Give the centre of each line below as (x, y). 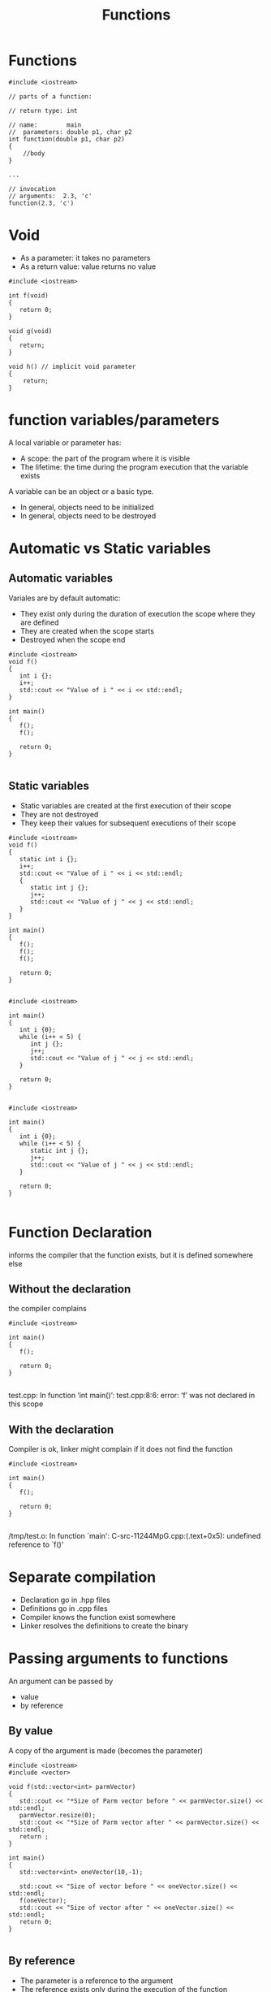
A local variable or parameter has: (65, 442)
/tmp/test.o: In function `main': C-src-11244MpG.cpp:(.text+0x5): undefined (135, 1536)
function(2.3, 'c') (41, 203)
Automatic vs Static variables (110, 548)
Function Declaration (80, 1232)
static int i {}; (49, 859)
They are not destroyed (59, 814)
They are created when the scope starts (87, 630)
